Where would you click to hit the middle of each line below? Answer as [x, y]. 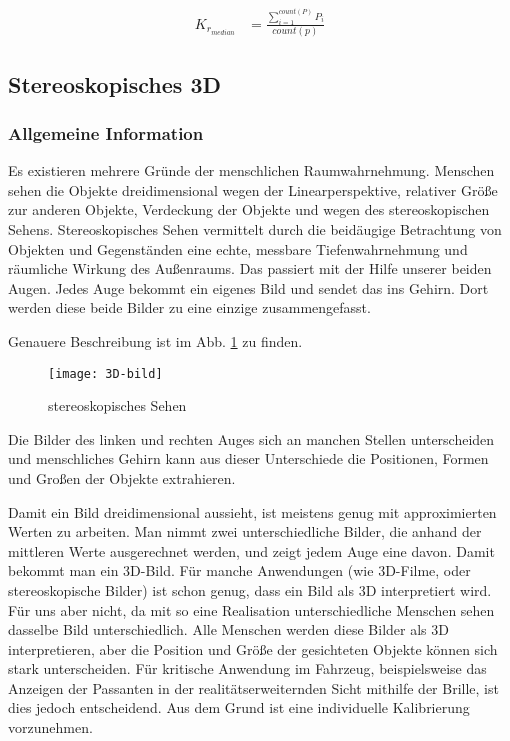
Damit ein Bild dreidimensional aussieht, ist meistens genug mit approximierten [252, 511]
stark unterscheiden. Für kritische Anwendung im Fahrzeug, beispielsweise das [247, 668]
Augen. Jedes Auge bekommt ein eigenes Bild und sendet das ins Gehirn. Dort [248, 287]
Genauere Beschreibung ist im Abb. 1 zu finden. [155, 340]
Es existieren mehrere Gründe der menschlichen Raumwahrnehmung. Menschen [251, 170]
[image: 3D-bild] [105, 373]
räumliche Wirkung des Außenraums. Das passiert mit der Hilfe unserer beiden [250, 268]
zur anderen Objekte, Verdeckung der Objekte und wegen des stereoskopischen [249, 209]
